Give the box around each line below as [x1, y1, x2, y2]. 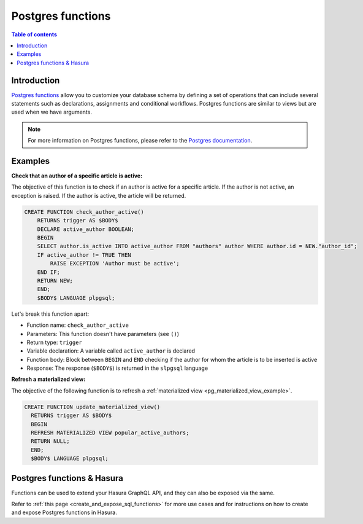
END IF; [37, 268, 61, 276]
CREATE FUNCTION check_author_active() [24, 208, 144, 215]
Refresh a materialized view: [11, 375, 86, 383]
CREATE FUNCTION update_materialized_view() [24, 403, 161, 410]
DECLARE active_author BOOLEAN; [37, 225, 135, 233]
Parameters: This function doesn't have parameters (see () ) [26, 330, 180, 337]
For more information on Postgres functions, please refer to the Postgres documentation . [28, 137, 253, 144]
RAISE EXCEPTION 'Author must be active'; [50, 260, 180, 267]
